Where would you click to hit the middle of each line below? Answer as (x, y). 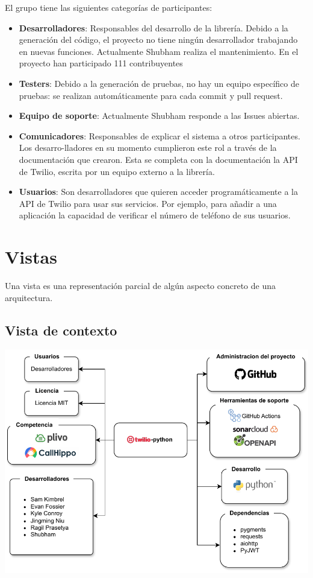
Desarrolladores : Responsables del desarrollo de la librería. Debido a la (153, 27)
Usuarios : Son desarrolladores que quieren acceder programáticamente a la (158, 192)
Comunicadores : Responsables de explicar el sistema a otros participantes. (160, 135)
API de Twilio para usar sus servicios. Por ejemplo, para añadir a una (148, 203)
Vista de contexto (61, 330)
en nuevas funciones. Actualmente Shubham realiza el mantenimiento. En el (159, 51)
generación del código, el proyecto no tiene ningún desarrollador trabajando (158, 40)
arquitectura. (29, 297)
